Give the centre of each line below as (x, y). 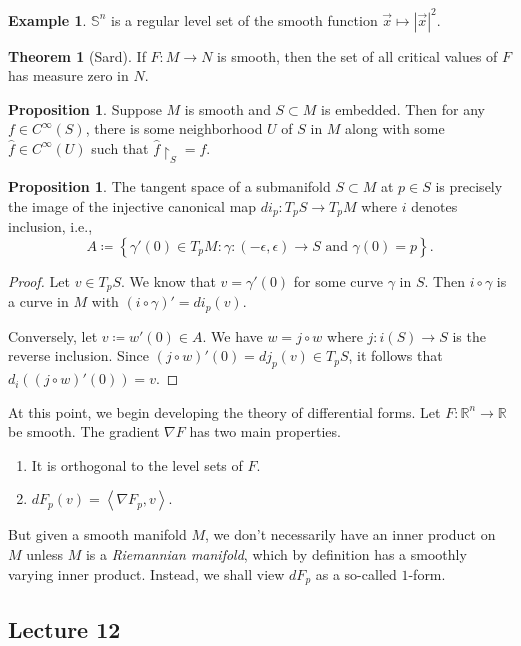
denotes (434, 205)
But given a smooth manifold (97, 534)
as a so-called (356, 573)
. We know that (168, 280)
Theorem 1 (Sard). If (77, 55)
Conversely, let (53, 335)
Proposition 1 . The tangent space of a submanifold (169, 186)
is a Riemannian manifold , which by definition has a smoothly (276, 554)
